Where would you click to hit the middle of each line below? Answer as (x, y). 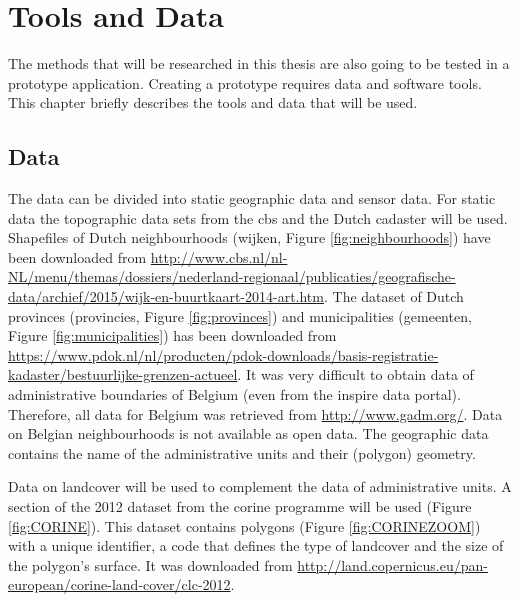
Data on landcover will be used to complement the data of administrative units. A (260, 486)
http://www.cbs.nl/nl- (219, 256)
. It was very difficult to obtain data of (355, 374)
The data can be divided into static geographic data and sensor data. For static (252, 198)
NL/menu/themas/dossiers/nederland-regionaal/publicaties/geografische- (232, 276)
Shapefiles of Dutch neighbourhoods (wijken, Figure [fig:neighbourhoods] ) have (249, 237)
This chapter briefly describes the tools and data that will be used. (213, 102)
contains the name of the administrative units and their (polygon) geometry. (242, 452)
